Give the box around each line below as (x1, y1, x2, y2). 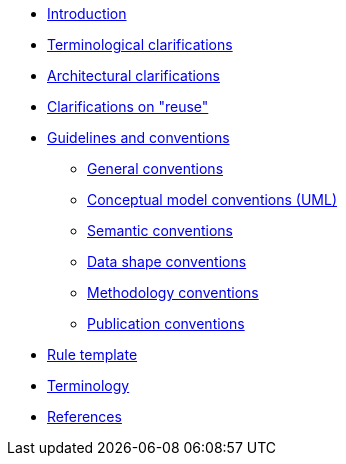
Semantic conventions (87, 222, 233, 239)
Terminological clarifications (47, 36, 233, 53)
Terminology (47, 377, 130, 394)
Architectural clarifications (47, 67, 220, 84)
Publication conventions (87, 315, 245, 332)
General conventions (87, 160, 224, 177)
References (47, 408, 122, 425)
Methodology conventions (87, 284, 259, 301)
